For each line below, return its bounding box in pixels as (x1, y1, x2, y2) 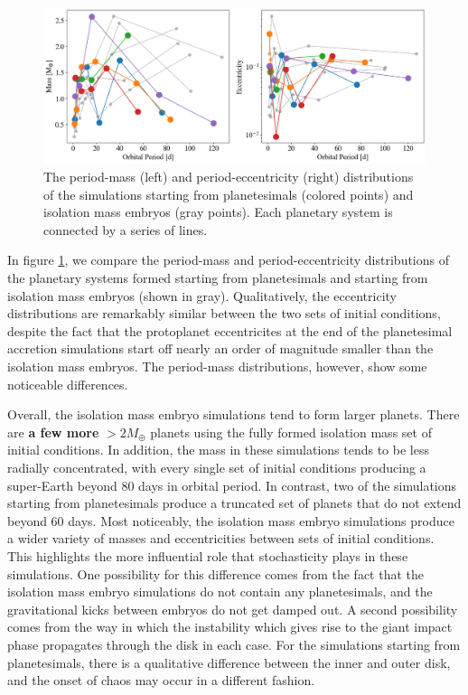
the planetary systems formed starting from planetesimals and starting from (7, 268, 428, 287)
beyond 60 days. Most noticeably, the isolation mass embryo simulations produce (7, 511, 454, 530)
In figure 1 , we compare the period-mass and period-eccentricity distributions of (7, 250, 449, 269)
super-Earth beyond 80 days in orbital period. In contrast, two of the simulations (7, 475, 457, 494)
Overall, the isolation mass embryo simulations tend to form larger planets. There (7, 405, 460, 424)
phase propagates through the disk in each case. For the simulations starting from (7, 634, 461, 653)
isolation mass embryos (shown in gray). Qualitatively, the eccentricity (7, 286, 397, 305)
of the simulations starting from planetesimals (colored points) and (43, 184, 414, 203)
